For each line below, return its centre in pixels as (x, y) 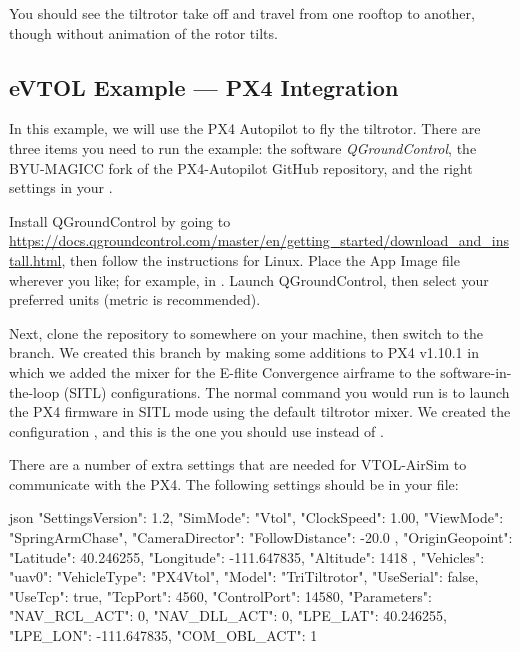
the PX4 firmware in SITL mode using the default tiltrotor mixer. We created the (260, 411)
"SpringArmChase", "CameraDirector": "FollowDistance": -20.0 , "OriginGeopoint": (261, 537)
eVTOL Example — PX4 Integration (204, 86)
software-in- (476, 371)
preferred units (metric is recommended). (135, 299)
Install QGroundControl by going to (120, 220)
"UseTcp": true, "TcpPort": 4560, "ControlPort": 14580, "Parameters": (220, 595)
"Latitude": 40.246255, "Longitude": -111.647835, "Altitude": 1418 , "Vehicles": (247, 556)
